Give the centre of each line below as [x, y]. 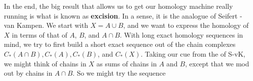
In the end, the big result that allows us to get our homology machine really [118, 6]
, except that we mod [217, 63]
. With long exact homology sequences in [182, 34]
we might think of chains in [45, 63]
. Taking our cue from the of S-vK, [193, 53]
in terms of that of [40, 34]
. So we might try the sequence [119, 73]
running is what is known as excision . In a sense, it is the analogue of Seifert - [123, 15]
